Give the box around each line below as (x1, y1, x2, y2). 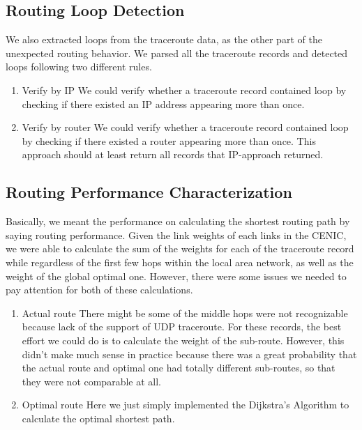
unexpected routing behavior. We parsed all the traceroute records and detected (6, 45, 348, 60)
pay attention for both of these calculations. (6, 282, 193, 297)
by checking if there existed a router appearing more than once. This (22, 133, 316, 148)
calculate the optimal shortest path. (22, 410, 175, 425)
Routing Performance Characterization (6, 181, 292, 203)
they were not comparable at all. (22, 374, 161, 388)
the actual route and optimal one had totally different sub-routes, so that (22, 360, 335, 375)
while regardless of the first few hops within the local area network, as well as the (6, 254, 354, 269)
